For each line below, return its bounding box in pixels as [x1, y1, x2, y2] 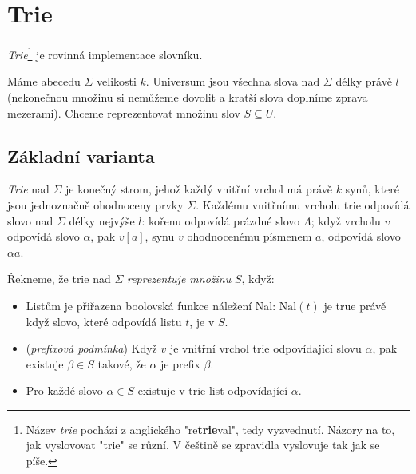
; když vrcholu [311, 212, 381, 229]
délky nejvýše [69, 212, 135, 229]
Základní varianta [7, 143, 155, 168]
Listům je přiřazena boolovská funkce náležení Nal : [26, 297, 276, 313]
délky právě [335, 73, 392, 90]
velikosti [97, 73, 137, 90]
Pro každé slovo [26, 382, 103, 399]
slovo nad [7, 212, 53, 229]
